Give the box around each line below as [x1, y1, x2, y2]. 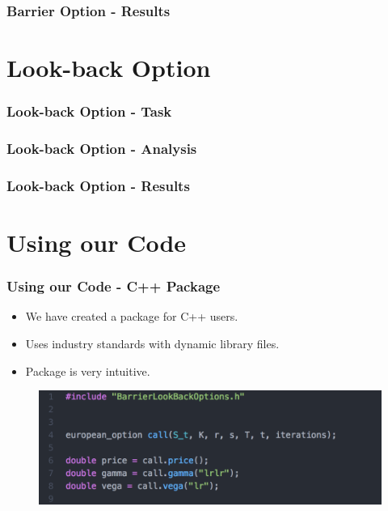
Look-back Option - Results [6, 175, 190, 195]
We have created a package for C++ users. [25, 308, 238, 325]
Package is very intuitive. [25, 362, 150, 379]
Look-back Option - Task [6, 101, 172, 121]
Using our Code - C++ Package [6, 276, 221, 296]
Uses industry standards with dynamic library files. [25, 334, 280, 351]
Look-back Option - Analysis [6, 138, 197, 158]
